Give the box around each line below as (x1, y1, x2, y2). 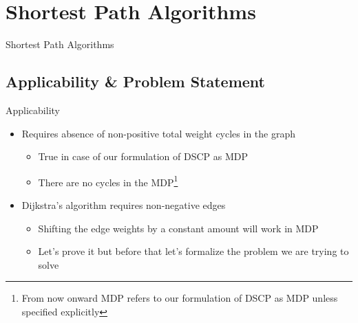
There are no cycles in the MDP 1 (38, 172, 178, 189)
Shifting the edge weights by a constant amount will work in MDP (38, 221, 319, 235)
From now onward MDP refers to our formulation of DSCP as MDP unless (21, 291, 338, 305)
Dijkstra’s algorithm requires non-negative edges (21, 197, 226, 212)
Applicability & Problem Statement (6, 71, 265, 92)
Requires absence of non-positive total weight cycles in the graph (21, 126, 296, 140)
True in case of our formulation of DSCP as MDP (38, 149, 248, 164)
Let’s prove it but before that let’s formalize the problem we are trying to (38, 244, 349, 258)
